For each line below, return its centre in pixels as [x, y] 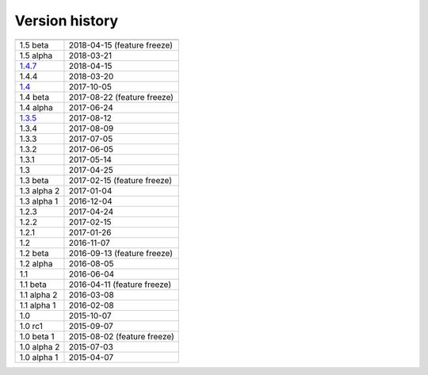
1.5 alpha [36, 55]
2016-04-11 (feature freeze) [120, 284]
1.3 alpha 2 [40, 190]
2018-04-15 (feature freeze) [121, 45]
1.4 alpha [36, 107]
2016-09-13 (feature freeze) [121, 253]
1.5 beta [34, 45]
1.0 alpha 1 [39, 357]
